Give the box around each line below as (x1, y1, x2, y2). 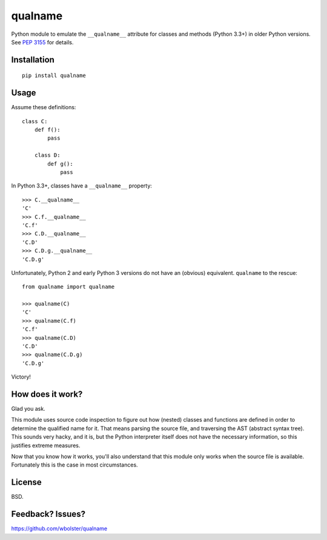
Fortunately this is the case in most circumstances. (11, 461, 139, 468)
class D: (34, 152, 61, 159)
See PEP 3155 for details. (11, 38, 74, 46)
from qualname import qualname (22, 283, 115, 291)
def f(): (34, 126, 61, 133)
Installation (11, 55, 54, 65)
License (11, 477, 42, 488)
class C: (22, 118, 48, 124)
